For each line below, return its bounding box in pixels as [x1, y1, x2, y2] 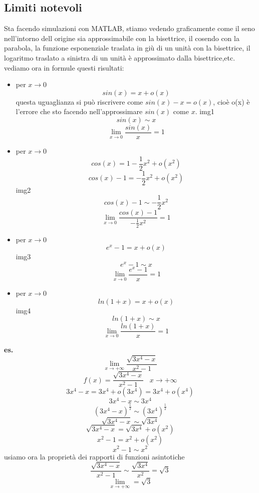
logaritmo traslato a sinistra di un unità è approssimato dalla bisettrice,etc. [4, 52, 235, 63]
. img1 [195, 106, 214, 117]
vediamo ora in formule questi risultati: [4, 62, 124, 73]
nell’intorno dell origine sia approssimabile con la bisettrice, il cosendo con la [4, 33, 239, 43]
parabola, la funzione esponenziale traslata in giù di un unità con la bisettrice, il [4, 43, 250, 53]
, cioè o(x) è [213, 96, 250, 107]
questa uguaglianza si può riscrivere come [16, 96, 143, 107]
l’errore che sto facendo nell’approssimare [16, 106, 143, 117]
